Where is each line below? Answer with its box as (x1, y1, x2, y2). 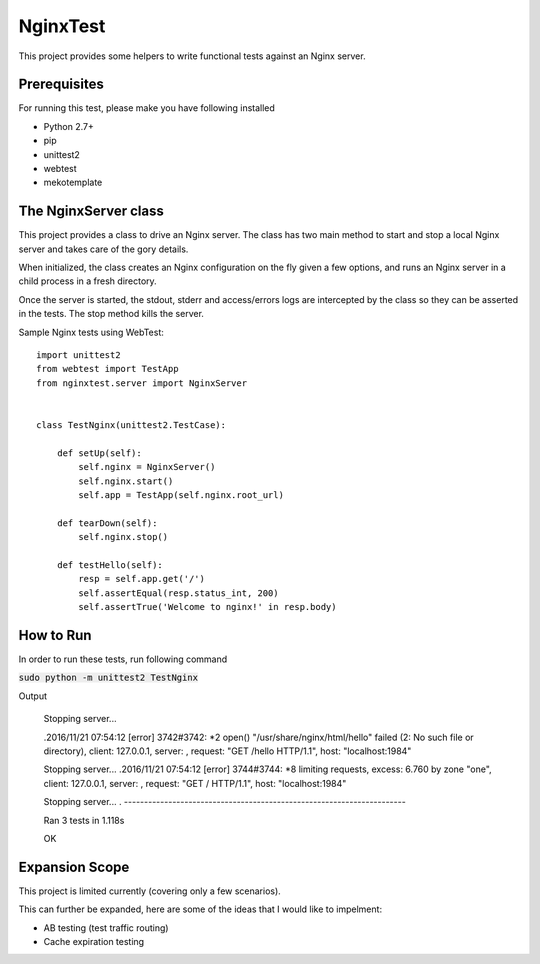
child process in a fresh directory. (18, 275, 157, 287)
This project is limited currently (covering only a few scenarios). (18, 885, 282, 897)
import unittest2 (36, 350, 121, 361)
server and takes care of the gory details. (18, 243, 189, 255)
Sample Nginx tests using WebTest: (18, 326, 164, 338)
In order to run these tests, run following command (18, 653, 228, 665)
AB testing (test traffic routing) (43, 921, 169, 934)
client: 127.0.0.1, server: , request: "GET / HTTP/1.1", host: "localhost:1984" (43, 777, 347, 789)
